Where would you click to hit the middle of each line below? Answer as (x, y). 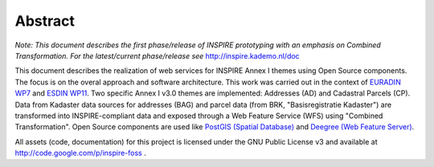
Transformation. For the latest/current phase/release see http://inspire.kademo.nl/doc (158, 55)
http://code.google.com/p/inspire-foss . (80, 153)
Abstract (45, 21)
